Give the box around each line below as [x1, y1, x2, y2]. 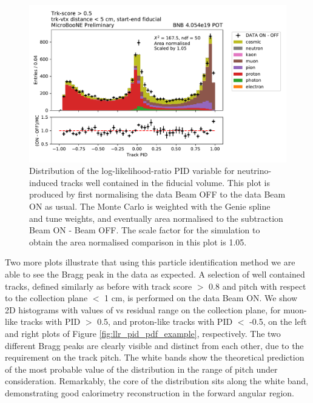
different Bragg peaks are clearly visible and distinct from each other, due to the [5, 339, 304, 351]
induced [29, 176, 58, 188]
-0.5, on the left [249, 315, 307, 328]
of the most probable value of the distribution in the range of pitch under [5, 362, 278, 375]
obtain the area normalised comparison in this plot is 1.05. [29, 235, 247, 248]
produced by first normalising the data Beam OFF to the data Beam [29, 188, 286, 201]
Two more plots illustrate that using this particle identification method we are [5, 256, 295, 268]
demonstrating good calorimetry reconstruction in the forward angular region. [5, 386, 294, 399]
